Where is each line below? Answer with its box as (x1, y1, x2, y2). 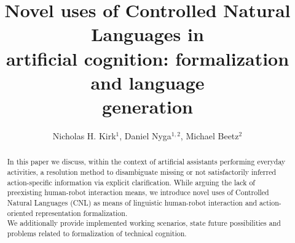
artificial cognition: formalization (6, 45, 289, 71)
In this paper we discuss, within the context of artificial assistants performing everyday (7, 156, 286, 167)
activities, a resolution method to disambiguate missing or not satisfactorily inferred (7, 166, 277, 177)
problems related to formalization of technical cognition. (7, 228, 187, 238)
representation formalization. (35, 207, 128, 218)
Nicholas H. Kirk (52, 129, 116, 142)
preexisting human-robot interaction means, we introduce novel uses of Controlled (7, 187, 269, 198)
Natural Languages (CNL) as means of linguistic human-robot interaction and (7, 197, 258, 207)
